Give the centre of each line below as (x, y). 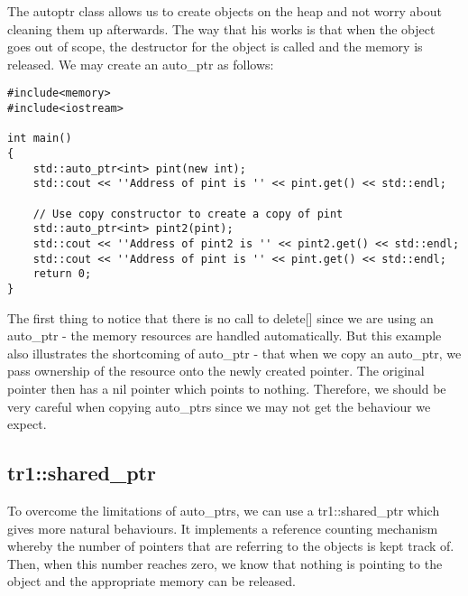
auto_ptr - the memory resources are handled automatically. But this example (225, 335)
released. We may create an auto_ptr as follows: (141, 64)
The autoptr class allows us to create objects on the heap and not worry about (225, 11)
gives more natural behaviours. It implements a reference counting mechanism (223, 528)
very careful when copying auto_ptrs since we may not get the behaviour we (219, 406)
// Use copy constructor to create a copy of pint (188, 214)
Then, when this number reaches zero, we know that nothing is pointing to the (225, 563)
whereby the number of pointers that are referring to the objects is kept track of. (231, 546)
